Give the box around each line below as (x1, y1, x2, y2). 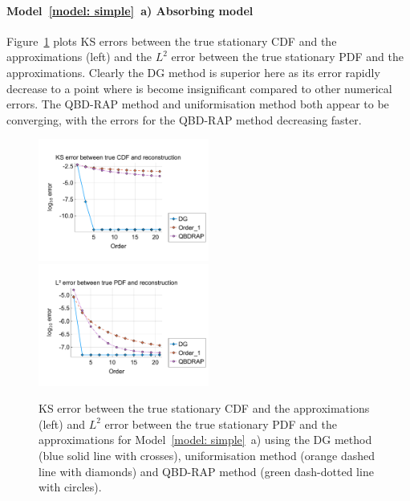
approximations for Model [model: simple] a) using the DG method (39, 431, 372, 448)
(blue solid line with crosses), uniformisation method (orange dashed (39, 446, 375, 463)
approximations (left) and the (6, 48, 152, 65)
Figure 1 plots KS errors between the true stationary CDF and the (6, 32, 337, 49)
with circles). (39, 479, 102, 495)
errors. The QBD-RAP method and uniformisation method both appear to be (6, 96, 389, 112)
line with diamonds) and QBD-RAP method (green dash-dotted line (39, 462, 374, 479)
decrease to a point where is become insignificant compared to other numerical (6, 79, 392, 96)
